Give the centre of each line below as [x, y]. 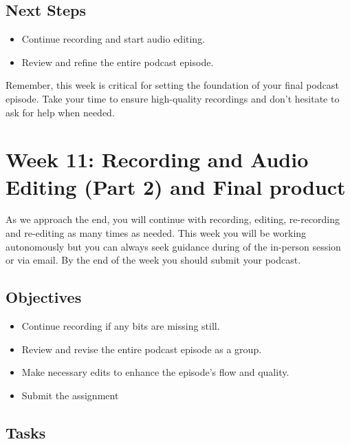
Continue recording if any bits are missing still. [121, 326]
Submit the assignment [70, 395]
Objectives [44, 297]
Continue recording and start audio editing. [113, 39]
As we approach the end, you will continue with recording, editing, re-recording [173, 219]
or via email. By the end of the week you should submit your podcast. [153, 260]
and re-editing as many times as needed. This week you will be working [156, 233]
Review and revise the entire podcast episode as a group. [142, 349]
